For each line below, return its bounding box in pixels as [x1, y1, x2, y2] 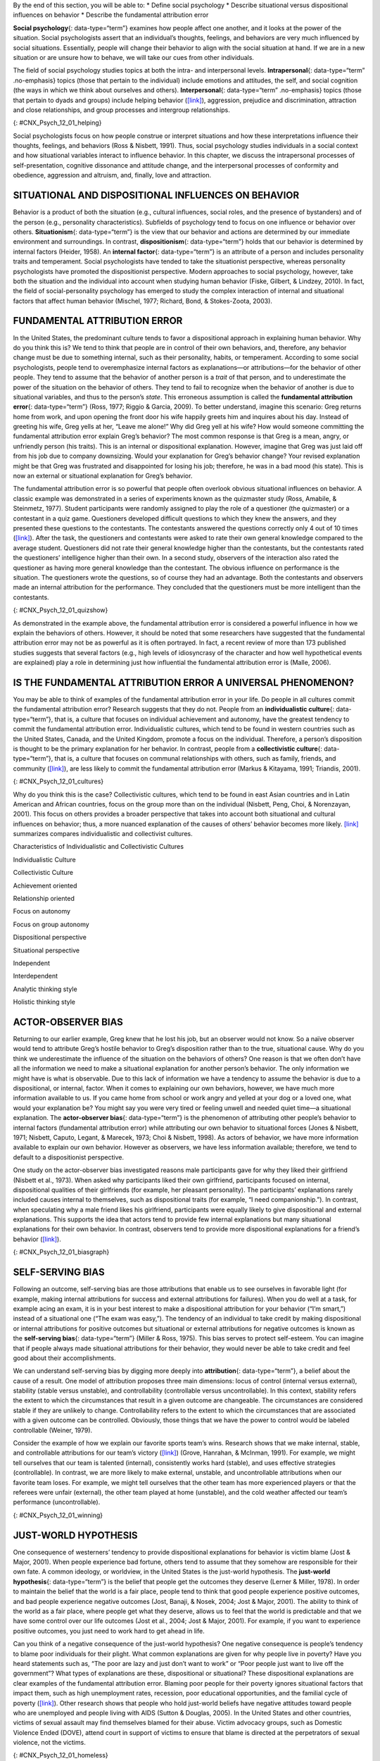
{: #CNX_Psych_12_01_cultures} [13, 777, 104, 785]
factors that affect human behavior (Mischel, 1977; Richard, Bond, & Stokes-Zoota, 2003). [13, 297, 272, 305]
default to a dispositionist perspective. [13, 1152, 125, 1162]
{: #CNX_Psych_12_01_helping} [13, 118, 102, 127]
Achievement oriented [13, 881, 77, 890]
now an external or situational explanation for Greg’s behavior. [13, 472, 193, 480]
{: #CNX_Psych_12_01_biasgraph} [13, 1247, 110, 1257]
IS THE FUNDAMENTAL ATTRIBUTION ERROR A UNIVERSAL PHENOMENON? [13, 676, 355, 688]
